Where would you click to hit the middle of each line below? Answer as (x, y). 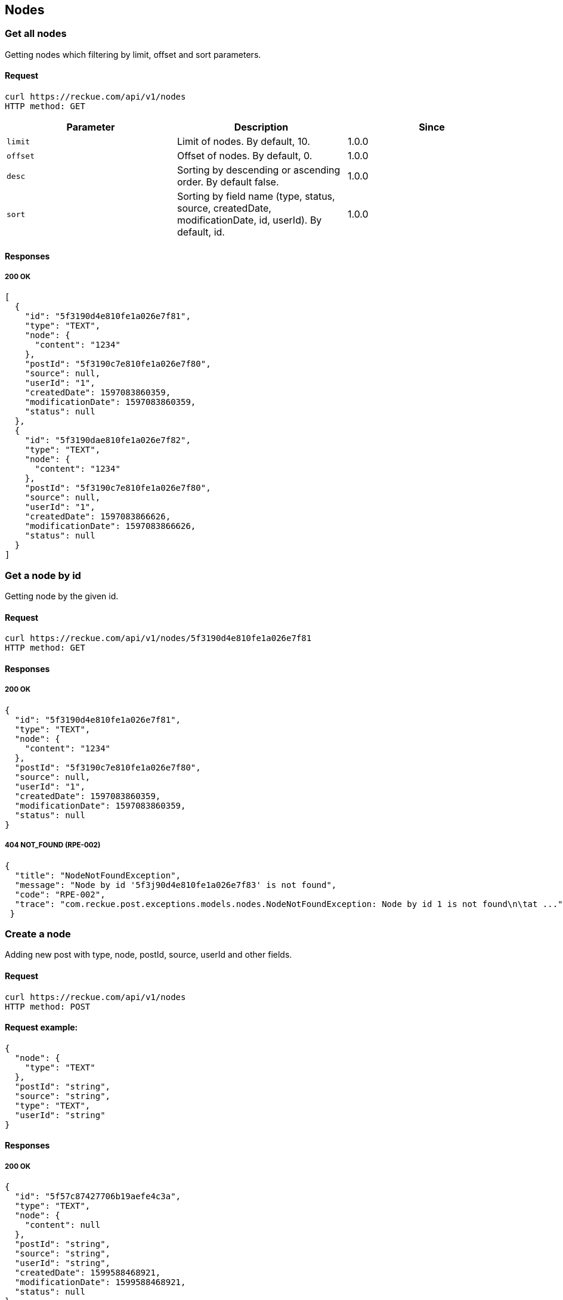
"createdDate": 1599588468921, (88, 1273)
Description (261, 127)
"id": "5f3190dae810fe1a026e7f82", (108, 440)
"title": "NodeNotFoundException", (98, 875)
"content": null (63, 1225)
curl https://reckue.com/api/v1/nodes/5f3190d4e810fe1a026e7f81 (158, 638)
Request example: (41, 1027)
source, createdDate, (224, 208)
